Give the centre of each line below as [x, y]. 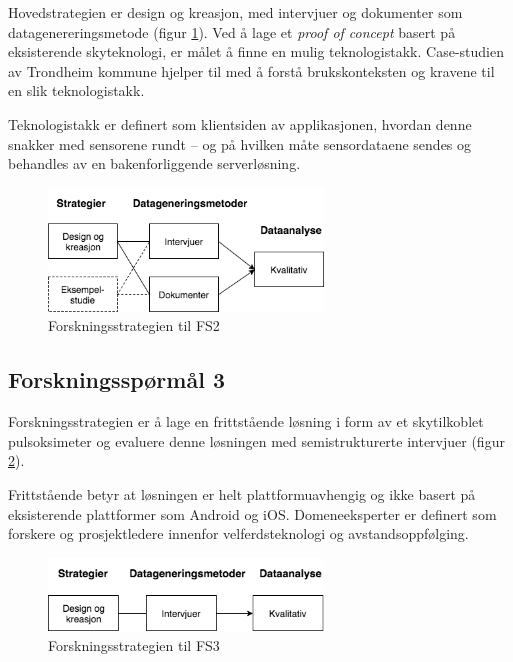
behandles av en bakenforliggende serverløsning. [154, 163]
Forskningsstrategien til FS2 [134, 325]
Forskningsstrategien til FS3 [134, 644]
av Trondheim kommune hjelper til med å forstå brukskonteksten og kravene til [251, 70]
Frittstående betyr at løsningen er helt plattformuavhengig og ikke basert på [242, 493]
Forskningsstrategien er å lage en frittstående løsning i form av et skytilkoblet [246, 421]
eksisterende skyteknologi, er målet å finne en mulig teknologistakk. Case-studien [256, 51]
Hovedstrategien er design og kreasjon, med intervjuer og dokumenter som [235, 12]
